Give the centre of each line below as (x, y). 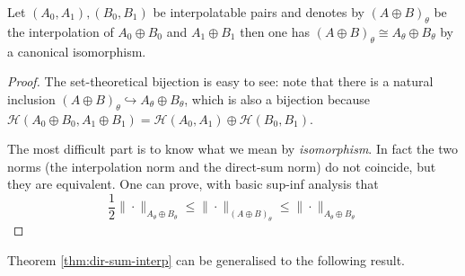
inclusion (31, 98)
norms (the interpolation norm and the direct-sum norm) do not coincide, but (222, 166)
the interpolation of (61, 31)
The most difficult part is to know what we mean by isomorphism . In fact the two (232, 149)
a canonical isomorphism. (77, 51)
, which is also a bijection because (277, 98)
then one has (275, 31)
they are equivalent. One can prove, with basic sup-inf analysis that (193, 184)
